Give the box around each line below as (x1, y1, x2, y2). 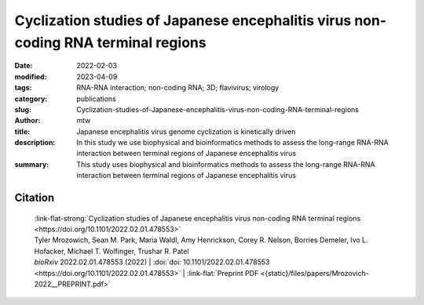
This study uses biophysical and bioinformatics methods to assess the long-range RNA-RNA (76, 159, 376, 169)
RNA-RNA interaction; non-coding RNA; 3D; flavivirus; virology (76, 83, 280, 93)
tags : (14, 83, 32, 93)
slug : (14, 104, 31, 114)
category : (14, 94, 48, 103)
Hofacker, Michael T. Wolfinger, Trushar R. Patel (34, 246, 189, 256)
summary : (14, 159, 49, 169)
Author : (14, 116, 41, 125)
